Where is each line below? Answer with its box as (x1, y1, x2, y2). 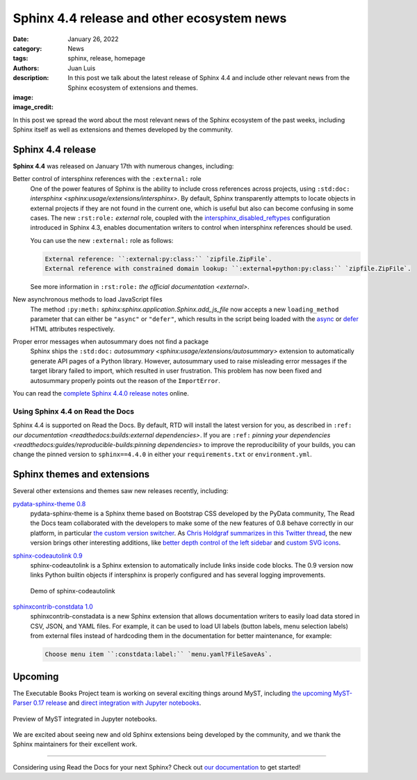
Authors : (13, 63, 40, 72)
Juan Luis (67, 63, 96, 72)
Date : (13, 35, 29, 43)
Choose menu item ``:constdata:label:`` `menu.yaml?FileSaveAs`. (44, 650, 272, 658)
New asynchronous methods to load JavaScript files (13, 295, 163, 304)
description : (13, 74, 49, 82)
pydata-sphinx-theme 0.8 (13, 499, 86, 508)
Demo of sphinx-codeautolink (30, 586, 116, 595)
